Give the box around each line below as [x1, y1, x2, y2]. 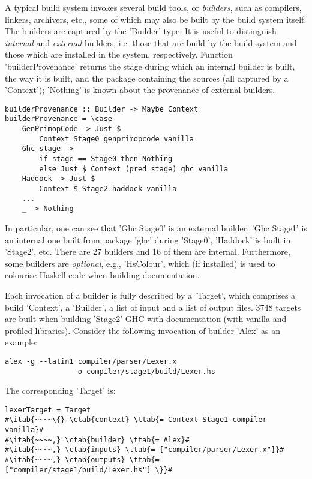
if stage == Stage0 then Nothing [39, 155, 173, 164]
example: [5, 336, 38, 348]
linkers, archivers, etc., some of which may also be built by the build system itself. [5, 13, 307, 25]
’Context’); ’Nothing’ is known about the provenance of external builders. [5, 83, 275, 96]
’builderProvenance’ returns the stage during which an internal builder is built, [5, 59, 295, 72]
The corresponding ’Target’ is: [5, 384, 116, 397]
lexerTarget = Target [5, 405, 91, 414]
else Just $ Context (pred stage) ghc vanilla [39, 164, 229, 173]
